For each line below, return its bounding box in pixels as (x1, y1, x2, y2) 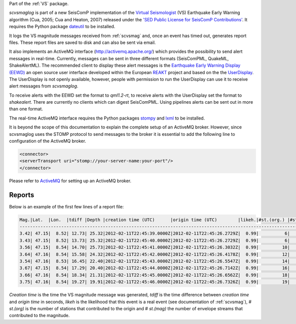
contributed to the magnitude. (9, 313, 70, 319)
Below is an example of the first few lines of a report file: (9, 203, 124, 209)
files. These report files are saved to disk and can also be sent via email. (9, 40, 156, 45)
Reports (9, 191, 35, 199)
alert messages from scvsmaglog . (9, 83, 78, 89)
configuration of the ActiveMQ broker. (9, 138, 86, 144)
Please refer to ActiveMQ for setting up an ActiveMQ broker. (9, 178, 132, 184)
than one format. (9, 106, 43, 112)
